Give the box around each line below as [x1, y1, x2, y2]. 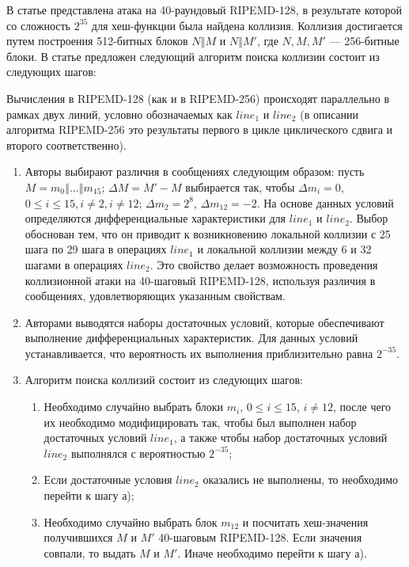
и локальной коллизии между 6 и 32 [197, 241, 372, 257]
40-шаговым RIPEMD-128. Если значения [158, 529, 362, 546]
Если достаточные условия [44, 471, 172, 488]
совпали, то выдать [44, 544, 136, 561]
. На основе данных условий [256, 194, 394, 211]
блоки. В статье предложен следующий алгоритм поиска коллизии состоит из [6, 48, 380, 64]
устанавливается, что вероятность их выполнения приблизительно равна [25, 344, 373, 361]
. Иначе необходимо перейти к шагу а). [177, 544, 367, 561]
